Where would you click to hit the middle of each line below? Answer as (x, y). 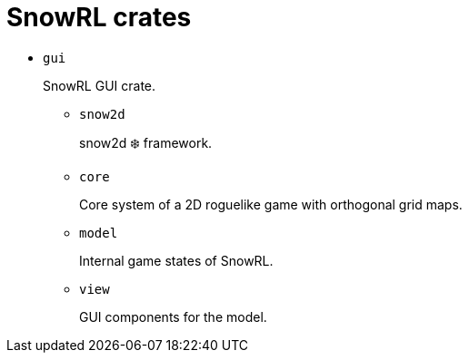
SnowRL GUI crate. (100, 85)
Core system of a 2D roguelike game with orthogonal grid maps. (271, 204)
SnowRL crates (99, 17)
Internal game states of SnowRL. (176, 260)
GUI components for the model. (173, 316)
